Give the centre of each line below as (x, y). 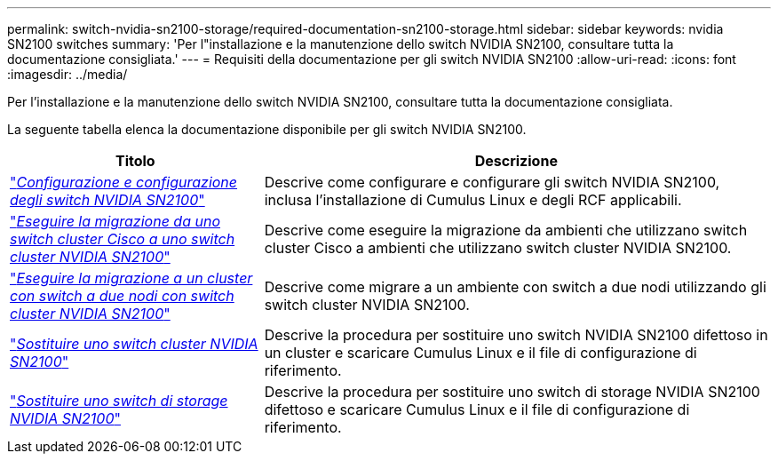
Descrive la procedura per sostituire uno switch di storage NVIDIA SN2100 (512, 392)
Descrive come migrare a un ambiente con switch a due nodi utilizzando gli (515, 287)
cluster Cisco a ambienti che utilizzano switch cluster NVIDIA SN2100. (498, 248)
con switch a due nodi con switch (122, 296)
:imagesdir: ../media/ (67, 74)
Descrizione (516, 161)
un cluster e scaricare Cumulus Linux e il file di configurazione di (480, 353)
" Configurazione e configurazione (124, 182)
